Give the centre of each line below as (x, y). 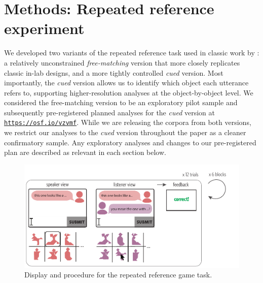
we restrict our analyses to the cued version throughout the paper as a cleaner (125, 132)
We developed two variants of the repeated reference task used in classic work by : (132, 53)
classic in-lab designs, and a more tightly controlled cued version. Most (114, 72)
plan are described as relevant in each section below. (85, 152)
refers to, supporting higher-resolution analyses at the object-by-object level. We (129, 92)
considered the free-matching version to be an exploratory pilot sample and (121, 102)
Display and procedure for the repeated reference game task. (118, 275)
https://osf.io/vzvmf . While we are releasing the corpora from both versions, (128, 122)
